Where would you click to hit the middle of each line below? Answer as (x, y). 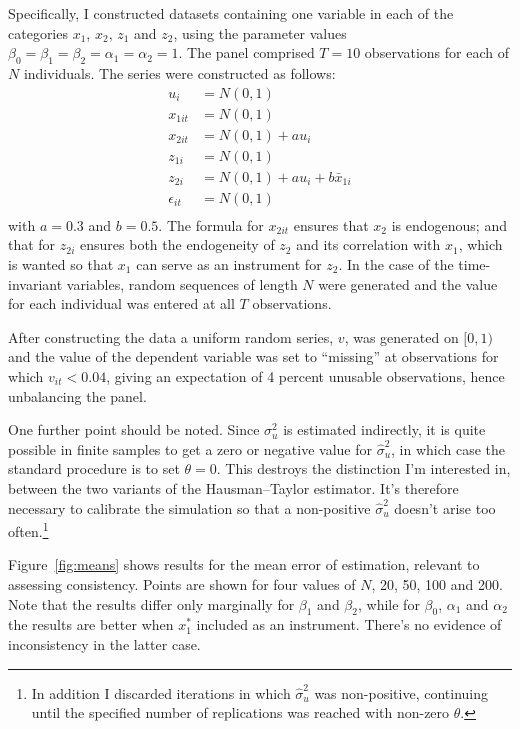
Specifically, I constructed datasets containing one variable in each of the (231, 13)
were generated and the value (408, 283)
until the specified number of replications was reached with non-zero (240, 712)
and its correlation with (368, 244)
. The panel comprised (246, 52)
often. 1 (28, 529)
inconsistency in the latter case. (104, 643)
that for (32, 244)
